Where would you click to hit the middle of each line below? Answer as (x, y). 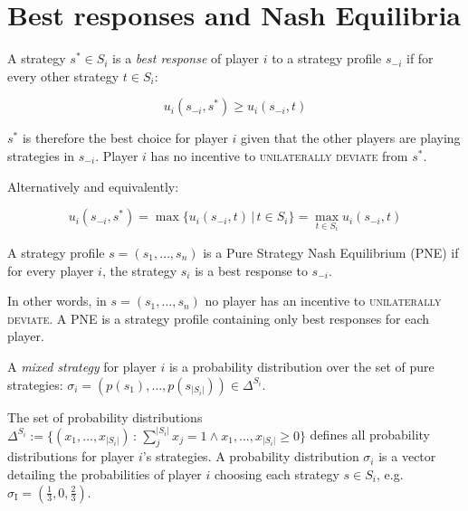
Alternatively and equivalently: (93, 186)
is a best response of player (186, 58)
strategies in (41, 155)
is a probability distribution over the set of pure (301, 366)
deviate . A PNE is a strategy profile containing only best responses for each (219, 318)
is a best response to (251, 270)
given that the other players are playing (351, 138)
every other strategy (63, 76)
